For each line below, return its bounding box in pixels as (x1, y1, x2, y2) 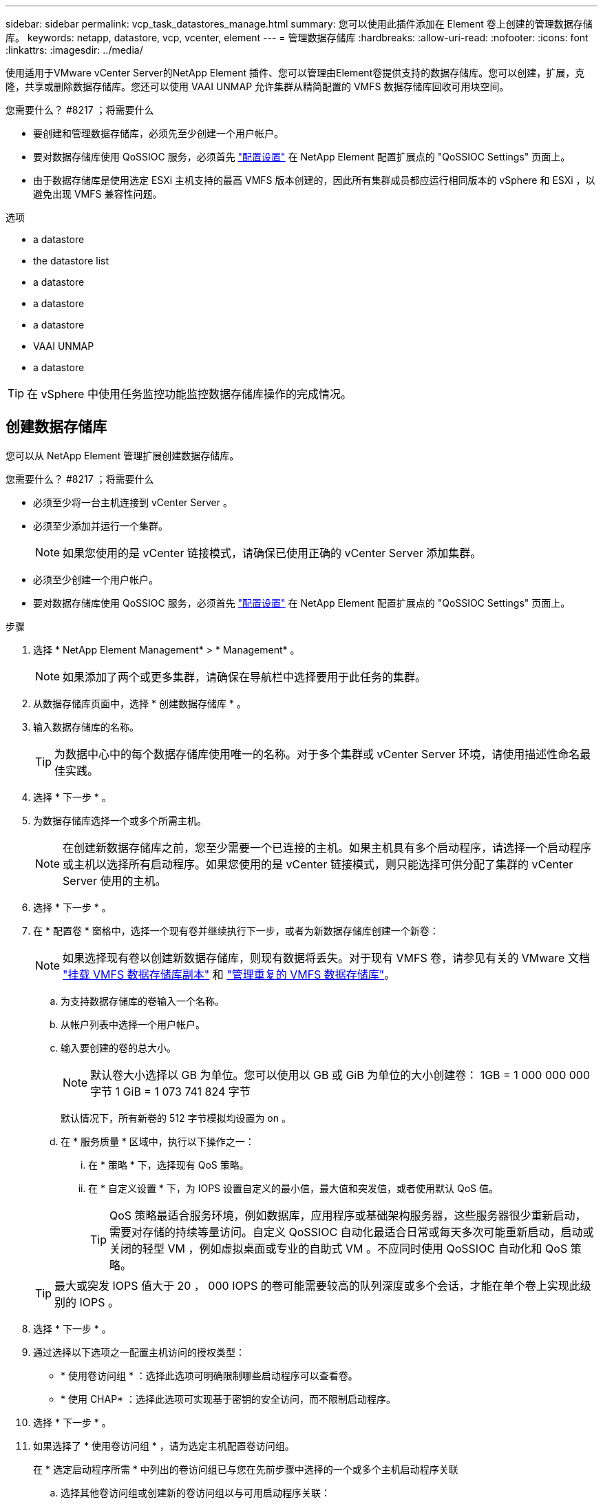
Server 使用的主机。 (63, 873, 167, 888)
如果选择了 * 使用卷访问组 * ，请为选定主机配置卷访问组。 (33, 1439, 295, 1452)
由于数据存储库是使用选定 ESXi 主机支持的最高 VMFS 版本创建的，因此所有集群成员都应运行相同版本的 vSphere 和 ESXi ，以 (33, 174, 595, 186)
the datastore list (33, 255, 109, 267)
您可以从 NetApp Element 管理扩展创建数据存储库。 (6, 449, 240, 461)
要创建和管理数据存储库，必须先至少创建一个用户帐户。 (33, 127, 284, 139)
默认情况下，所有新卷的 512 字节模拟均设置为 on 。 (61, 1111, 291, 1124)
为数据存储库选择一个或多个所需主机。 (33, 814, 207, 826)
